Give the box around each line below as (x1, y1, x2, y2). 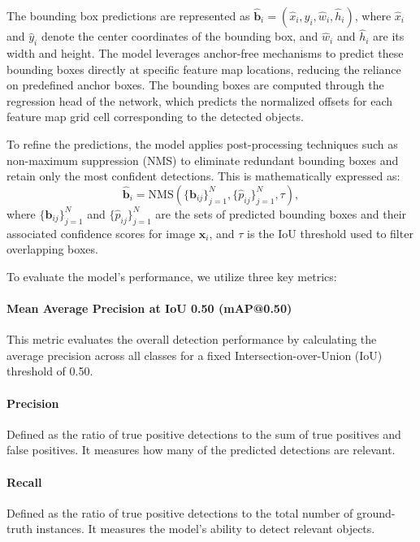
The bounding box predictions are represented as (6, 7, 250, 24)
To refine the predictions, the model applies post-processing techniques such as (6, 135, 398, 152)
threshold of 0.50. (6, 362, 93, 379)
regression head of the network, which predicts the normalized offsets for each (6, 92, 393, 109)
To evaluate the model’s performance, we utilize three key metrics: (6, 267, 337, 284)
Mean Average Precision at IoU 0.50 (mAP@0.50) (6, 299, 292, 316)
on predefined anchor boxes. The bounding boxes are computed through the (6, 76, 384, 93)
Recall (6, 473, 42, 490)
